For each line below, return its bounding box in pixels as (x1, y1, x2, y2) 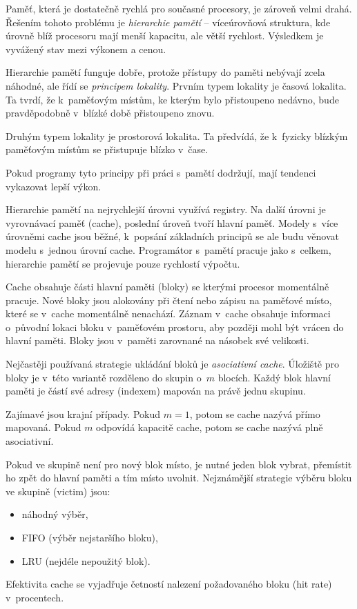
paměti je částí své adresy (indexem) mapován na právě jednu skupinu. (6, 383, 306, 398)
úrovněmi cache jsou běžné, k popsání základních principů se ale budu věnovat (6, 229, 339, 243)
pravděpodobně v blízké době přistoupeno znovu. (6, 106, 215, 120)
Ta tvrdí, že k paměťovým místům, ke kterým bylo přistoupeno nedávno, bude (6, 92, 339, 106)
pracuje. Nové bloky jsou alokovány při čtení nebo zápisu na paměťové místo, (6, 292, 332, 307)
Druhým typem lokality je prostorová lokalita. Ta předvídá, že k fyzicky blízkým (6, 128, 348, 143)
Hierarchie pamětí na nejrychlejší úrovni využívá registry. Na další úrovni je (6, 202, 326, 217)
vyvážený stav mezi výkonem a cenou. (6, 41, 166, 56)
